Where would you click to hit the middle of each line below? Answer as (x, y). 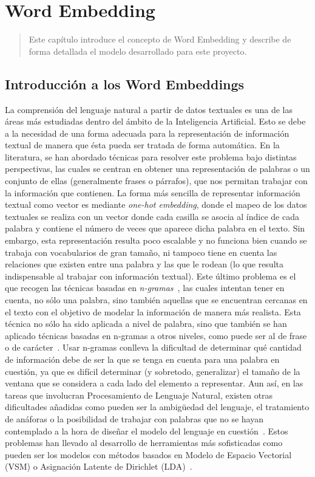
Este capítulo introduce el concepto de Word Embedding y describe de (160, 39)
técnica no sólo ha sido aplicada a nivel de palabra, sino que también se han (146, 324)
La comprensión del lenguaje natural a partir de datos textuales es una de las (149, 109)
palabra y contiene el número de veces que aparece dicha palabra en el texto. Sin (155, 228)
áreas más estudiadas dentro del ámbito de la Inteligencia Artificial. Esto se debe (155, 121)
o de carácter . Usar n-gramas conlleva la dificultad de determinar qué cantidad (153, 347)
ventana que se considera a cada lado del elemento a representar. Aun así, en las (154, 383)
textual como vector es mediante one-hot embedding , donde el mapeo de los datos (156, 204)
